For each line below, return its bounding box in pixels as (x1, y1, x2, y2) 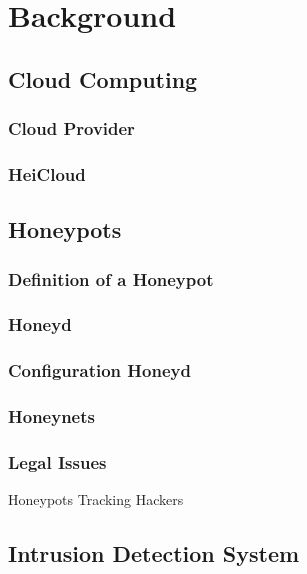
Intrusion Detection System (8, 538, 300, 569)
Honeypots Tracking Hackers (8, 489, 184, 510)
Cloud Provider (8, 116, 135, 141)
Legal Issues (8, 449, 107, 474)
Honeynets (8, 404, 95, 429)
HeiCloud (8, 161, 86, 186)
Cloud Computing (8, 63, 198, 94)
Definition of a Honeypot (8, 266, 214, 291)
